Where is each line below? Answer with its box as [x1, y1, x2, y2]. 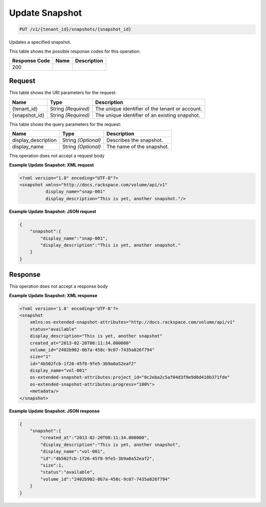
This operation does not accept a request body [9, 153, 105, 159]
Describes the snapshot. [106, 137, 164, 144]
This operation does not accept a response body [9, 283, 108, 289]
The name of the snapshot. [106, 143, 169, 150]
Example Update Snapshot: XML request [9, 162, 94, 168]
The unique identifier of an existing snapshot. [95, 111, 200, 118]
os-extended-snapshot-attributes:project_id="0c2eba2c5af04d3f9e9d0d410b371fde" [30, 374, 230, 380]
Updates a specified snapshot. [9, 39, 71, 45]
